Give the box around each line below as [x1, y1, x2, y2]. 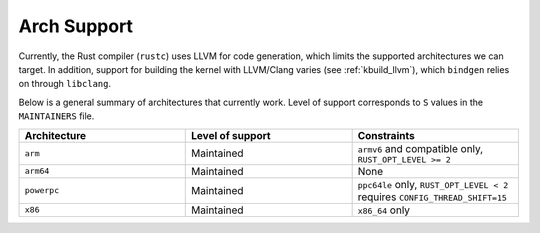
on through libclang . [18, 78, 112, 90]
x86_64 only [357, 203, 410, 217]
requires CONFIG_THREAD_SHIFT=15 [357, 190, 507, 204]
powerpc [24, 185, 60, 195]
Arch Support [18, 15, 134, 37]
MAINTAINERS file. [18, 110, 95, 122]
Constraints [357, 128, 415, 142]
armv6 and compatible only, [357, 141, 484, 155]
